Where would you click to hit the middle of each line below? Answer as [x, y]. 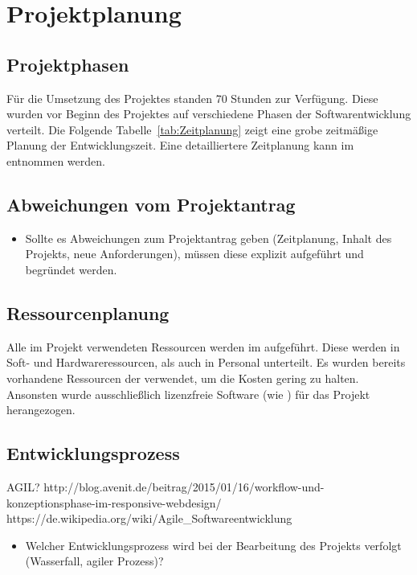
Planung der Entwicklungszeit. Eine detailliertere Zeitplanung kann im [180, 145]
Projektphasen [68, 64]
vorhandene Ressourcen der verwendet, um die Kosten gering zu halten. [183, 378]
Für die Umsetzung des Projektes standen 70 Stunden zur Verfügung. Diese [192, 98]
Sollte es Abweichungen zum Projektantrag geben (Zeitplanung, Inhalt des [208, 238]
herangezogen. [41, 410]
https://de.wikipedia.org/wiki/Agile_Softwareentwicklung [149, 518]
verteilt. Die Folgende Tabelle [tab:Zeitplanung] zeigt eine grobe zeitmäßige [192, 129]
